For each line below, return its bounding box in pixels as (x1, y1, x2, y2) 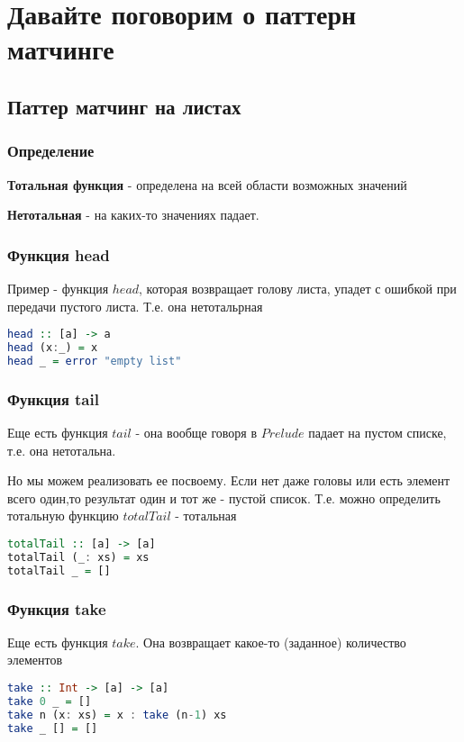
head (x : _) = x (7, 341, 98, 355)
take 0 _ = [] (7, 694, 92, 708)
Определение (7, 140, 95, 162)
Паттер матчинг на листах (7, 92, 241, 120)
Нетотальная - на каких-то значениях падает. (7, 205, 259, 224)
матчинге (7, 31, 114, 68)
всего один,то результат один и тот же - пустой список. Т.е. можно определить (7, 488, 441, 507)
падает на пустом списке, (308, 423, 447, 441)
